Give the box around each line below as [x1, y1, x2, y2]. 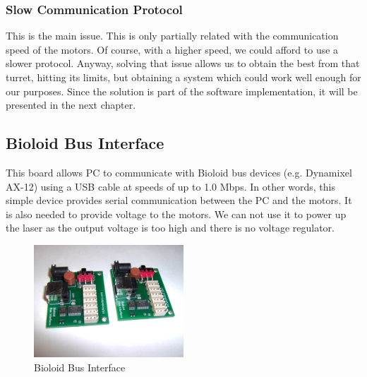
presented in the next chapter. [6, 97, 136, 112]
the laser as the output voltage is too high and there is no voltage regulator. [6, 220, 335, 235]
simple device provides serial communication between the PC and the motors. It [6, 193, 352, 208]
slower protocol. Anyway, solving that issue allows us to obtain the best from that [6, 56, 360, 71]
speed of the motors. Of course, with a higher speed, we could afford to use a [6, 42, 339, 56]
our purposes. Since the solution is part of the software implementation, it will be [6, 83, 358, 98]
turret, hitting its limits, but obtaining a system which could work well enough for [6, 70, 361, 84]
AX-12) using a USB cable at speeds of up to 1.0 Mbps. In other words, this [6, 179, 335, 193]
